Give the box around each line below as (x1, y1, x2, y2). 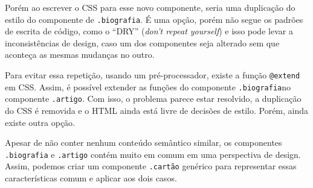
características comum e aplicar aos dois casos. (5, 172, 177, 184)
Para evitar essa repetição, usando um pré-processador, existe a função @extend (5, 69, 300, 81)
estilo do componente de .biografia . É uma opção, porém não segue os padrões (5, 13, 303, 25)
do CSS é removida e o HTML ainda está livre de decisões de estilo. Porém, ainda (5, 104, 309, 116)
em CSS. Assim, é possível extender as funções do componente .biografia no (5, 80, 291, 93)
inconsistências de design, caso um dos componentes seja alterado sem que (5, 36, 280, 49)
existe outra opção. (5, 116, 76, 128)
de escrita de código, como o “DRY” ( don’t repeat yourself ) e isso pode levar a (5, 25, 293, 37)
